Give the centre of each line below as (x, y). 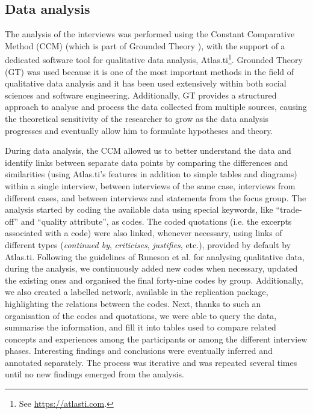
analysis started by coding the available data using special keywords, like (139, 209)
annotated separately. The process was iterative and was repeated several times (151, 362)
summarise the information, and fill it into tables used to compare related (141, 327)
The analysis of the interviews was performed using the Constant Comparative (150, 34)
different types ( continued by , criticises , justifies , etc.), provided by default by (148, 244)
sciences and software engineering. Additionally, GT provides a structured (141, 95)
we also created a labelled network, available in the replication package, (137, 292)
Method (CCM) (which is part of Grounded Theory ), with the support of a (145, 45)
